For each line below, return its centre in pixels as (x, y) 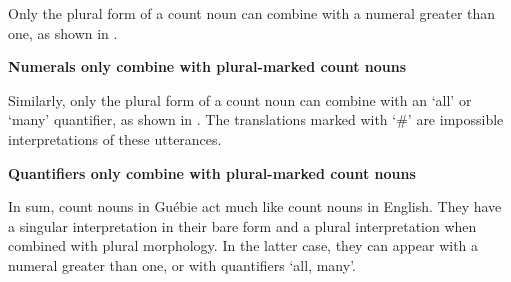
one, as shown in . (63, 32)
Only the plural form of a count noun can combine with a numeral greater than (252, 13)
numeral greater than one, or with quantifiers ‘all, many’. (182, 264)
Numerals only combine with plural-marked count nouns (207, 66)
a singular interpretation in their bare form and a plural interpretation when (242, 225)
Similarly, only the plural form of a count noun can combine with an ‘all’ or (240, 99)
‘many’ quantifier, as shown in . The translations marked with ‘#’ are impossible (256, 119)
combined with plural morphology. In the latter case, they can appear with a (243, 245)
